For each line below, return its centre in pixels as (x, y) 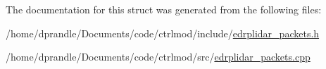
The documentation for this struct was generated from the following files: (164, 9)
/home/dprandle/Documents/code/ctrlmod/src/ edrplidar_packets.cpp (158, 57)
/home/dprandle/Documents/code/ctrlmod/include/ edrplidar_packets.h (163, 33)
